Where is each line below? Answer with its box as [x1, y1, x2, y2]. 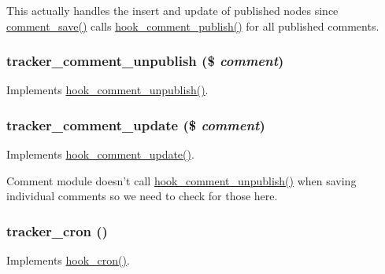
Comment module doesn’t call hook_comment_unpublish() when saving [6, 172, 357, 188]
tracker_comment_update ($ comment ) [6, 115, 265, 134]
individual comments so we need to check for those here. [6, 188, 278, 204]
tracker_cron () [6, 221, 108, 240]
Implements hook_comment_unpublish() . [6, 82, 209, 98]
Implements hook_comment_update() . [6, 146, 194, 163]
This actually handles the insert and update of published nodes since [6, 2, 339, 18]
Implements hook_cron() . [6, 252, 130, 269]
